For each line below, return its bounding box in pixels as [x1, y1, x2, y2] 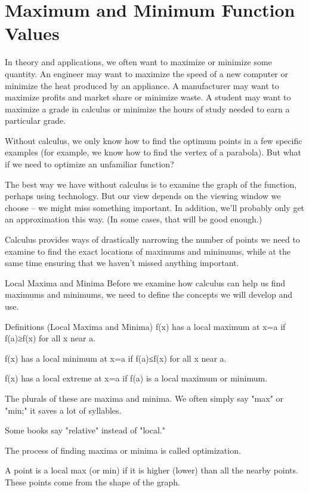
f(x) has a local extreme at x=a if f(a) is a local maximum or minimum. [5, 372, 268, 384]
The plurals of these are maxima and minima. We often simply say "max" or [5, 392, 284, 404]
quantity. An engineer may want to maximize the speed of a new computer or [5, 67, 288, 80]
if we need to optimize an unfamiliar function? [5, 158, 174, 170]
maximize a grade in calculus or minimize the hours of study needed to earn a [5, 102, 290, 115]
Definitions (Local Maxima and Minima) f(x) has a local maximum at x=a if [5, 320, 286, 332]
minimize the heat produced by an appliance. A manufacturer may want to [5, 79, 279, 91]
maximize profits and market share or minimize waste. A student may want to [5, 91, 291, 103]
